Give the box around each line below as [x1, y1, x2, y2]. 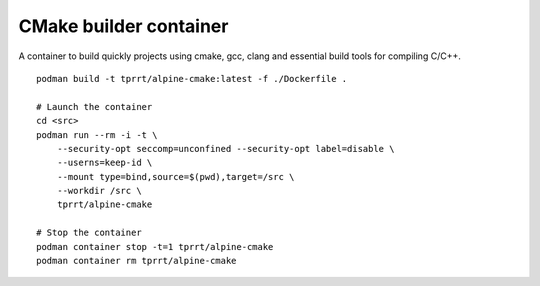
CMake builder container [18, 15, 229, 37]
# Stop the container [36, 227, 142, 239]
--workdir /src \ [56, 185, 142, 197]
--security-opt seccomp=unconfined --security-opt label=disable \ [56, 143, 395, 154]
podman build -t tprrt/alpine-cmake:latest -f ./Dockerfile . [36, 73, 348, 84]
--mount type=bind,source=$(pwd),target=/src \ [56, 171, 295, 182]
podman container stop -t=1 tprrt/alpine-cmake [36, 241, 274, 252]
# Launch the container [36, 101, 153, 112]
